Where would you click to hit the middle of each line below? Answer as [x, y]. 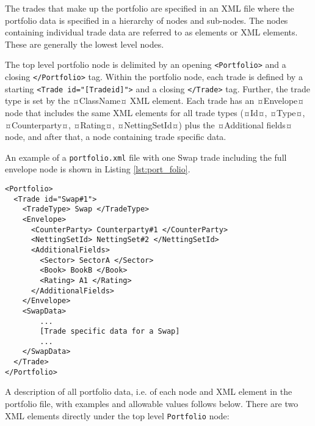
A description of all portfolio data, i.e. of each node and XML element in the [149, 391]
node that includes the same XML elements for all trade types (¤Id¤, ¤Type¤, [155, 112]
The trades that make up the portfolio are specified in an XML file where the [150, 8]
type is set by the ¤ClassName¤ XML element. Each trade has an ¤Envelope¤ [155, 101]
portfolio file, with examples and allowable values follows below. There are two [152, 404]
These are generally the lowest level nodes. [85, 44]
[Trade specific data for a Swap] [110, 332]
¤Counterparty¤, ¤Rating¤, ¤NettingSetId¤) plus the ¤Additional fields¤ [149, 124]
